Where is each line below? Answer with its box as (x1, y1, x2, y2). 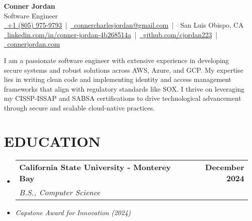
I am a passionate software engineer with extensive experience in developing (4, 55, 229, 65)
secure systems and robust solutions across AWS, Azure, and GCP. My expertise (4, 64, 243, 75)
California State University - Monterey (19, 161, 171, 173)
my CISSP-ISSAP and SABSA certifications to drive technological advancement (4, 93, 241, 103)
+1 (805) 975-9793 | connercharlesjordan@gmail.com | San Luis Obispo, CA (7, 20, 244, 30)
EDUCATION (4, 131, 101, 151)
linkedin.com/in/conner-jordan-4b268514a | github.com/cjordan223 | (7, 29, 218, 39)
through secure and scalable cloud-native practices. (4, 102, 155, 112)
